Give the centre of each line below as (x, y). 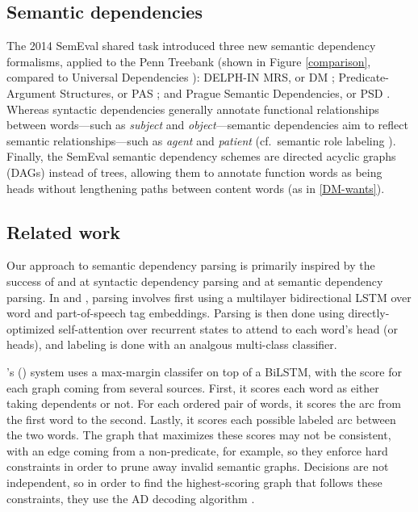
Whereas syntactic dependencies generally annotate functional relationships (193, 109)
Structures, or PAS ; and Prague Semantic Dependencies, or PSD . (225, 92)
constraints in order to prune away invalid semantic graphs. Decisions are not (198, 466)
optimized (31, 328)
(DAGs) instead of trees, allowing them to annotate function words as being (194, 172)
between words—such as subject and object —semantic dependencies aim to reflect (207, 125)
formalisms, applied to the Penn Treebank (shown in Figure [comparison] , (189, 61)
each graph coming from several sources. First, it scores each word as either (193, 387)
